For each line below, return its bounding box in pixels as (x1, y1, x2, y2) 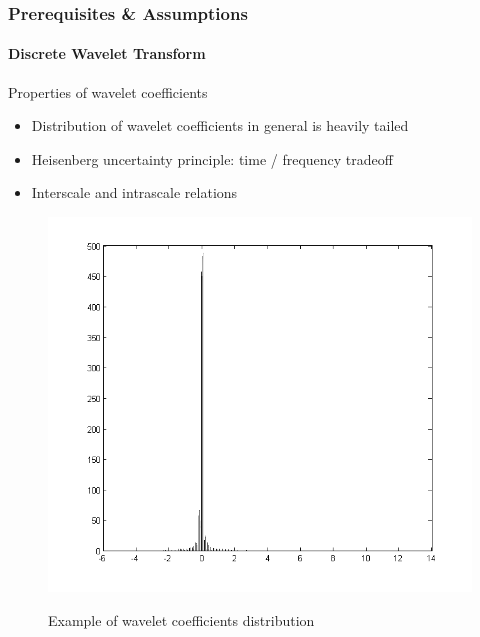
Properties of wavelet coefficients (8, 81, 208, 102)
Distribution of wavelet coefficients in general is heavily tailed (31, 115, 409, 136)
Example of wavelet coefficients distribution (48, 609, 315, 630)
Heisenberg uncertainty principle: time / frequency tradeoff (31, 148, 393, 169)
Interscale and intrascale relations (31, 182, 238, 203)
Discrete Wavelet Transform (8, 43, 206, 64)
